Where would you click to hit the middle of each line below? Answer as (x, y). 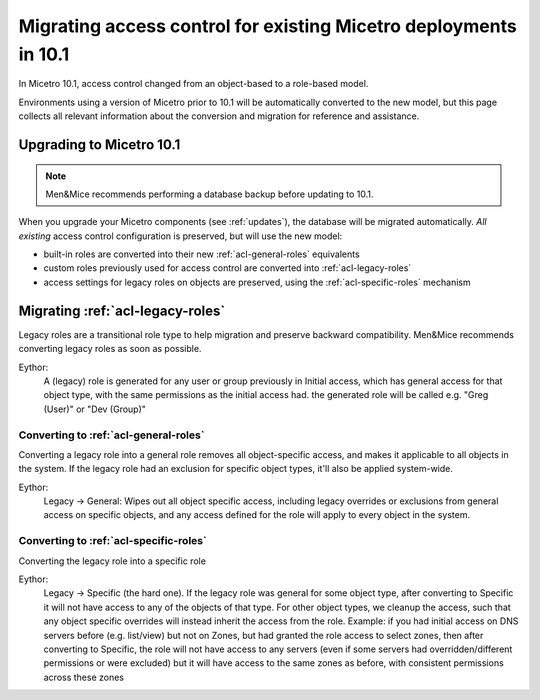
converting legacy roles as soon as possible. (110, 349)
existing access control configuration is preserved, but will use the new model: (180, 236)
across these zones (84, 677)
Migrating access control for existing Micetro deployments (267, 26)
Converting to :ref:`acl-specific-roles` (112, 541)
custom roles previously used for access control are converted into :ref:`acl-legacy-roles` (227, 268)
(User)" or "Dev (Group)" (95, 409)
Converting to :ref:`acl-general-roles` (111, 435)
